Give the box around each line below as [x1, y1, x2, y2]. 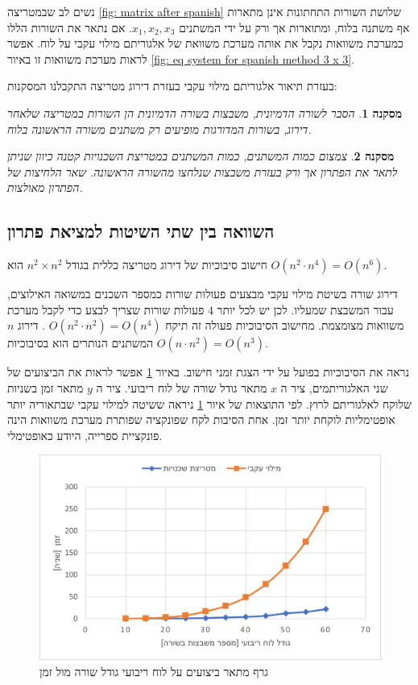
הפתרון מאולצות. [7, 179, 83, 196]
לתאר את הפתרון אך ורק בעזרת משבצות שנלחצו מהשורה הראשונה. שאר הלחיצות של [7, 163, 398, 180]
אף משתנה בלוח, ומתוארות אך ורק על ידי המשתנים [179, 19, 410, 35]
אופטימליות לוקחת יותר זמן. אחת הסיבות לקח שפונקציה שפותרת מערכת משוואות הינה [7, 411, 395, 428]
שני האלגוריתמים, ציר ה [280, 379, 388, 396]
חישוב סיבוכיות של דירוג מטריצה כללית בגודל [66, 256, 267, 273]
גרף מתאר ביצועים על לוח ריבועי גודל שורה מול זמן [39, 662, 268, 679]
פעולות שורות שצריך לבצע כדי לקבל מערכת [7, 301, 205, 318]
